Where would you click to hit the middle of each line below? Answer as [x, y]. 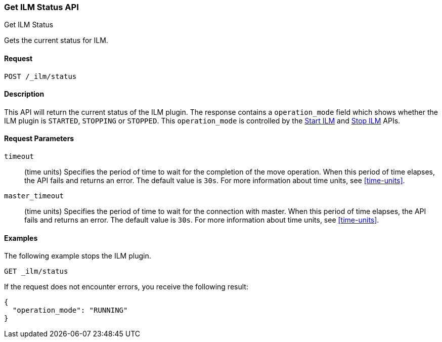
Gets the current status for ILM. [56, 40]
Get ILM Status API [41, 7]
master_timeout [34, 196]
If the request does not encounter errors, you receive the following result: [126, 287]
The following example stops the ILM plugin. [78, 256]
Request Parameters [39, 139]
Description [24, 94]
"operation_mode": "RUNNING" [70, 310]
